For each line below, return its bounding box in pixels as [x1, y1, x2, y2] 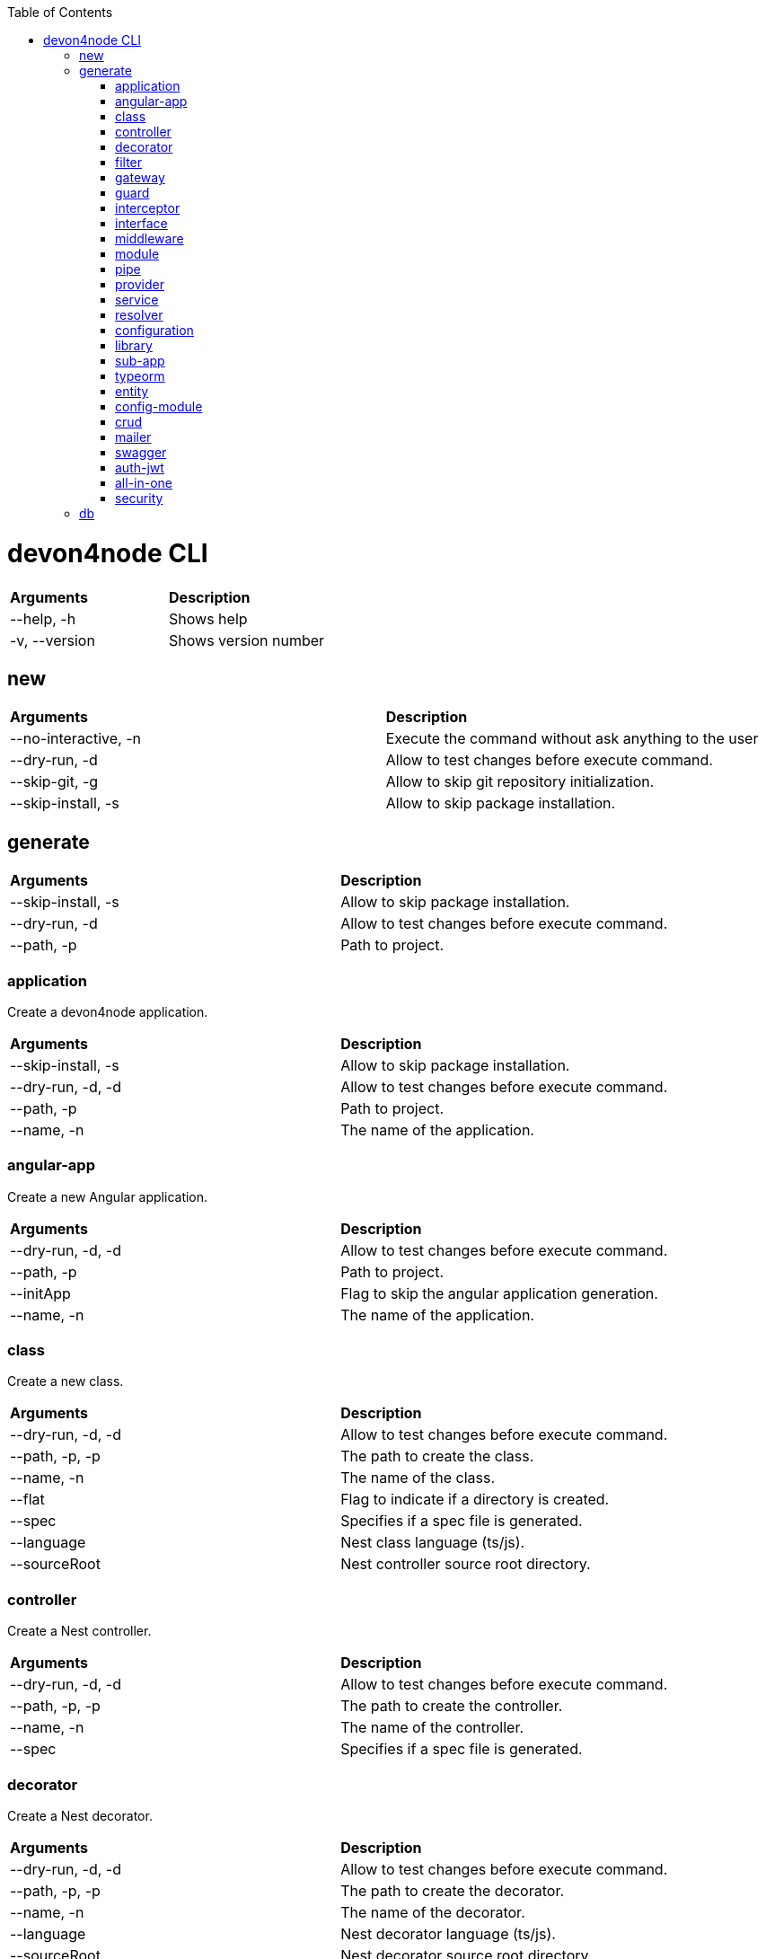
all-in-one [115, 475, 173, 490]
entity [115, 384, 149, 399]
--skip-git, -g [10, 772, 99, 791]
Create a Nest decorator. [7, 1807, 153, 1823]
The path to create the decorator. [340, 1881, 565, 1900]
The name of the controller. [340, 1718, 524, 1737]
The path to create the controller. [340, 1697, 563, 1716]
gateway [115, 170, 165, 185]
